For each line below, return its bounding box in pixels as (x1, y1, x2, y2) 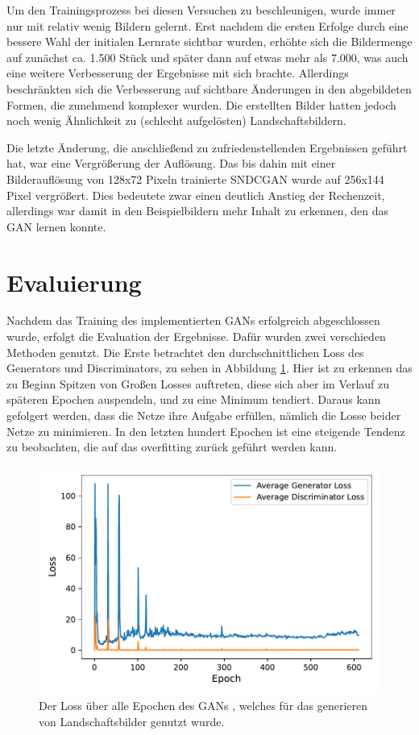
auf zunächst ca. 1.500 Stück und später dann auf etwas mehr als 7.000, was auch (6, 48, 409, 65)
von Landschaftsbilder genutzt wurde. (39, 712, 225, 729)
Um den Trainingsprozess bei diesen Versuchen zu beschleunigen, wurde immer (6, 2, 396, 18)
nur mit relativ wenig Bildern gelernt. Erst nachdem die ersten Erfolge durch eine (6, 17, 409, 34)
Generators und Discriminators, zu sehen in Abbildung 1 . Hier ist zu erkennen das (6, 359, 413, 376)
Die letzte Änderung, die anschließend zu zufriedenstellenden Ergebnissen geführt (6, 139, 408, 156)
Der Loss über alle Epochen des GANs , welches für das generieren (39, 697, 368, 714)
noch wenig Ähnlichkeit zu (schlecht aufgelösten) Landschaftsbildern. (6, 112, 346, 129)
